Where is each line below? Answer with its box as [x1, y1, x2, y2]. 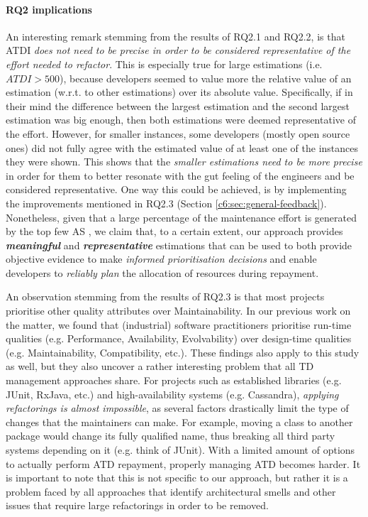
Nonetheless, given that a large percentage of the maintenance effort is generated [6, 209, 357, 224]
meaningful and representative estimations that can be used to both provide [6, 237, 352, 252]
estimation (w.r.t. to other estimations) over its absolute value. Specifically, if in [6, 85, 353, 99]
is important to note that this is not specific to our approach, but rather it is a [6, 470, 348, 485]
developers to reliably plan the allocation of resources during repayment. [6, 265, 319, 280]
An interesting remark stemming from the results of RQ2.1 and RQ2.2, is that [6, 28, 345, 43]
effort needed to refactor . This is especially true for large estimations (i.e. [6, 56, 323, 71]
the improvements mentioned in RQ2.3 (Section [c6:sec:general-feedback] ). [6, 195, 327, 210]
